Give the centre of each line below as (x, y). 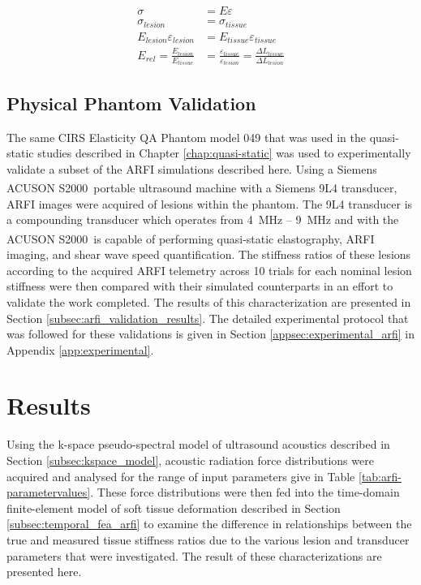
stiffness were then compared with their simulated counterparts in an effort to (200, 286)
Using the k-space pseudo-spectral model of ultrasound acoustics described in (198, 444)
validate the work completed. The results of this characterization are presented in (209, 301)
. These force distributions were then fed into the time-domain (245, 492)
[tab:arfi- (380, 476)
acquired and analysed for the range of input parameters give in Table (181, 476)
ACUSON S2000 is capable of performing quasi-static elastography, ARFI (191, 238)
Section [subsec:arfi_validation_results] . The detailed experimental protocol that (208, 318)
